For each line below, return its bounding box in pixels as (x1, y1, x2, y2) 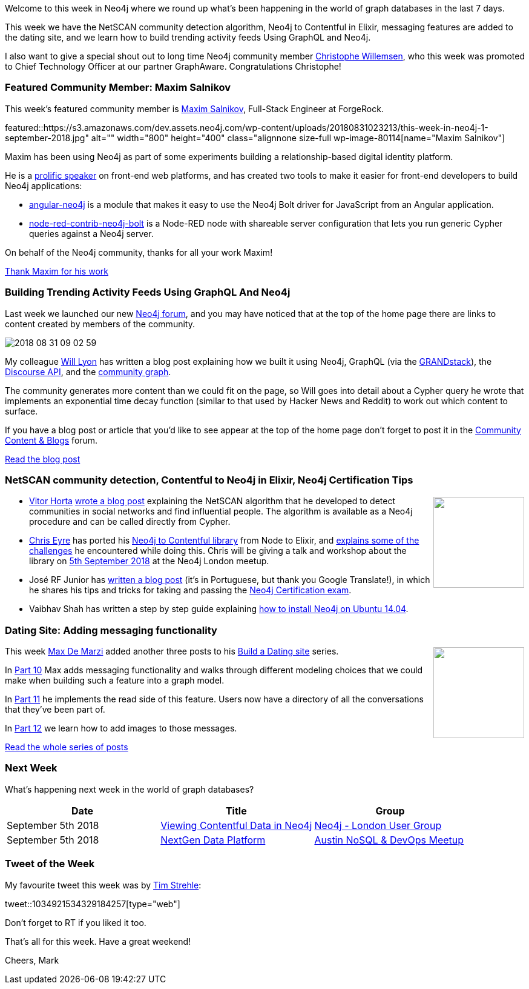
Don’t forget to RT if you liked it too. (5, 917, 146, 928)
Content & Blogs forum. (5, 435, 98, 445)
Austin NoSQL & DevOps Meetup (314, 833, 464, 846)
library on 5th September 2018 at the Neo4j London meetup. (29, 556, 269, 567)
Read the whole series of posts (5, 742, 128, 752)
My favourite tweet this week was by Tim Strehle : (5, 879, 202, 890)
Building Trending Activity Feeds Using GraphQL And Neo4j (5, 286, 291, 299)
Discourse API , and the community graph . (5, 366, 171, 377)
